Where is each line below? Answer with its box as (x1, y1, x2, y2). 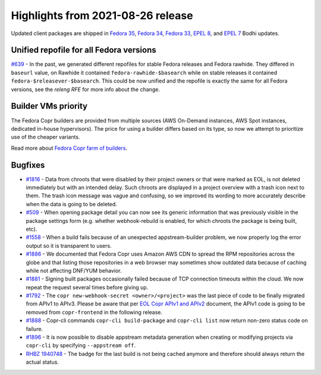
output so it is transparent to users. (26, 242, 112, 249)
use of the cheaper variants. (11, 134, 80, 141)
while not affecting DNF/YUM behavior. (26, 267, 122, 274)
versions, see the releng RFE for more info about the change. (11, 86, 160, 93)
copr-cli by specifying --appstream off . (26, 342, 136, 349)
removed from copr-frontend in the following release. (26, 308, 163, 316)
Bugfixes (11, 160, 45, 170)
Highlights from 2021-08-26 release (11, 9, 193, 22)
